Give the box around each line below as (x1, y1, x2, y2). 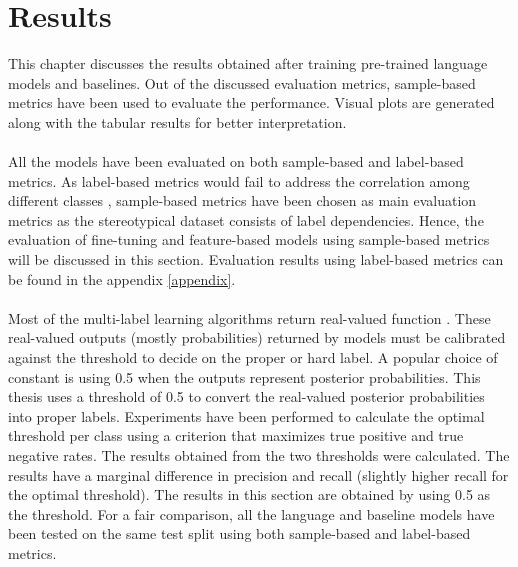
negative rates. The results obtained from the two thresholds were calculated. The (8, 445, 510, 465)
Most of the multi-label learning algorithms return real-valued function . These (8, 307, 491, 328)
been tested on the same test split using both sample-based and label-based (8, 523, 471, 544)
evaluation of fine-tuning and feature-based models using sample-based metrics (8, 229, 490, 250)
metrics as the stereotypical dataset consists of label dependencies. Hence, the (8, 209, 484, 230)
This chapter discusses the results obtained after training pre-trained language (8, 53, 488, 74)
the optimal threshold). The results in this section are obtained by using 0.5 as (8, 484, 491, 505)
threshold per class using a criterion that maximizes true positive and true (8, 425, 464, 446)
